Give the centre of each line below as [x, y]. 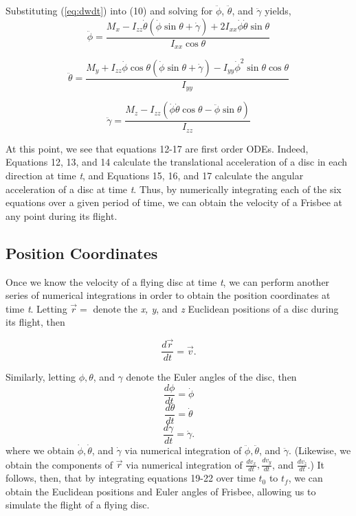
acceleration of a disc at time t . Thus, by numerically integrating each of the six [174, 189]
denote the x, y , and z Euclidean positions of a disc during [216, 308]
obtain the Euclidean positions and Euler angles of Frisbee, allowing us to [161, 491]
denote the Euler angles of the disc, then [211, 377]
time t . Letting [36, 308]
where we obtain [40, 450]
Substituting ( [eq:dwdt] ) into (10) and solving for [109, 10]
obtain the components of [59, 464]
